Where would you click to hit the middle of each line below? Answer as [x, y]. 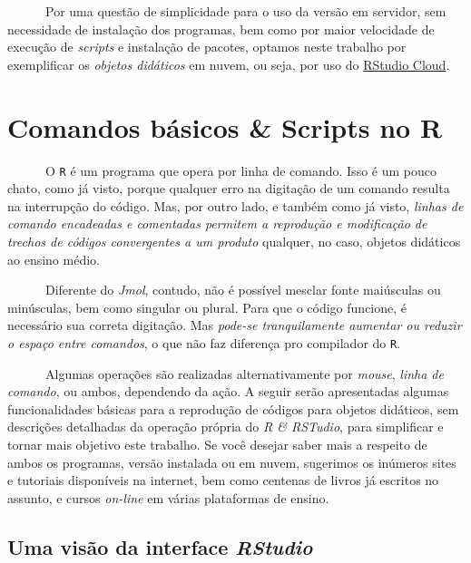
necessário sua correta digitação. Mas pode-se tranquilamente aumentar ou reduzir [235, 325]
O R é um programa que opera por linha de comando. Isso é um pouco [240, 170]
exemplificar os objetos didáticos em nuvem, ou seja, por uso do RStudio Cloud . [229, 64]
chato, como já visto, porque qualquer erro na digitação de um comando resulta [229, 188]
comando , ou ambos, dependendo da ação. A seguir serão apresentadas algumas [228, 391]
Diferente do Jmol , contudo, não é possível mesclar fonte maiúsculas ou [243, 290]
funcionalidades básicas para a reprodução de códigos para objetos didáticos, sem [233, 408]
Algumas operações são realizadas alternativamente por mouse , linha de [244, 373]
